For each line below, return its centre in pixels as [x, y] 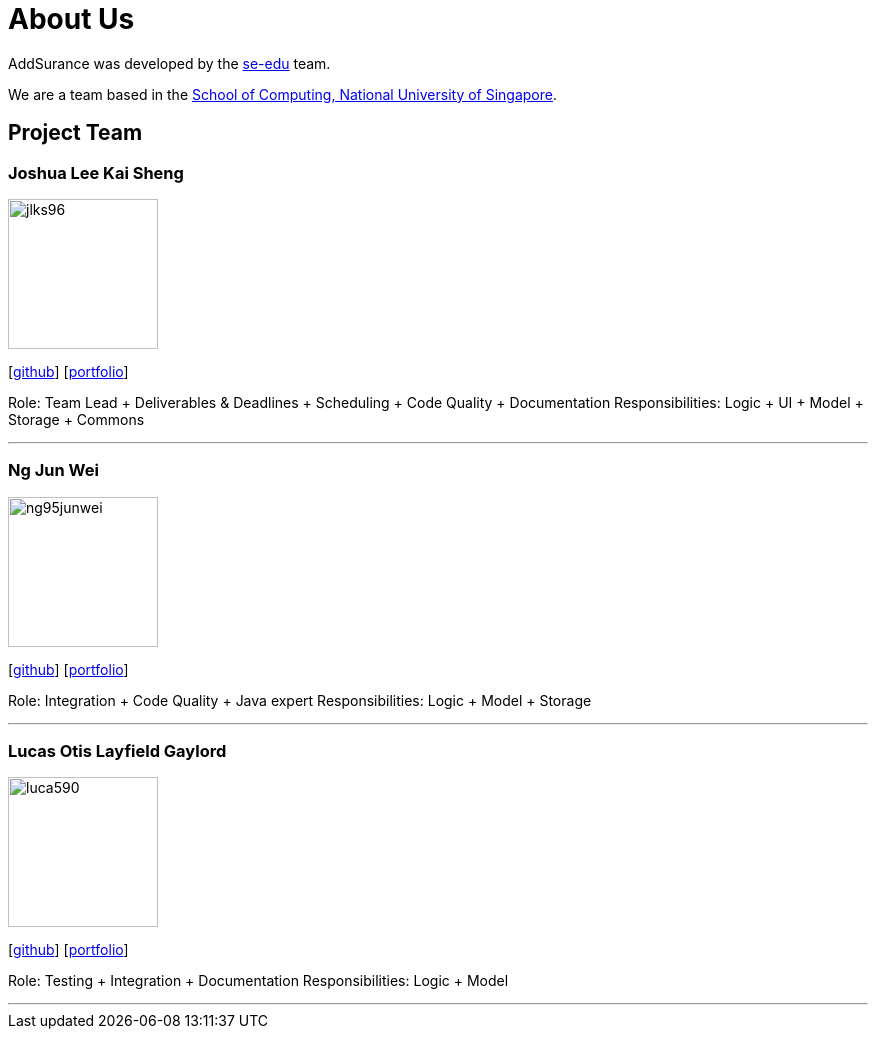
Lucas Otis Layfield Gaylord [117, 751]
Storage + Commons [76, 419]
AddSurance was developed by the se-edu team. [169, 63]
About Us [71, 19]
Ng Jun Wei [53, 470]
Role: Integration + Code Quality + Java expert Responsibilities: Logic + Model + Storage [300, 700]
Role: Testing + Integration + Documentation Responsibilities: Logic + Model [258, 981]
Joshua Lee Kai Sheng [96, 172]
